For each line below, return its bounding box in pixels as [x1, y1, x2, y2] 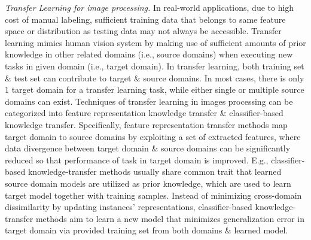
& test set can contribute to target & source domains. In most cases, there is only [5, 71, 304, 84]
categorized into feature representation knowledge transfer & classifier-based [5, 107, 283, 119]
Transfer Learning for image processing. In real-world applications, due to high [5, 1, 294, 13]
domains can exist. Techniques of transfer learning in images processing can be [5, 95, 293, 107]
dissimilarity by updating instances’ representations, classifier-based [5, 200, 252, 213]
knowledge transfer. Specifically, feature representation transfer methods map [5, 118, 288, 130]
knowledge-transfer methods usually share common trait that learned [28, 165, 282, 178]
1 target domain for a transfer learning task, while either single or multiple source [5, 83, 304, 96]
